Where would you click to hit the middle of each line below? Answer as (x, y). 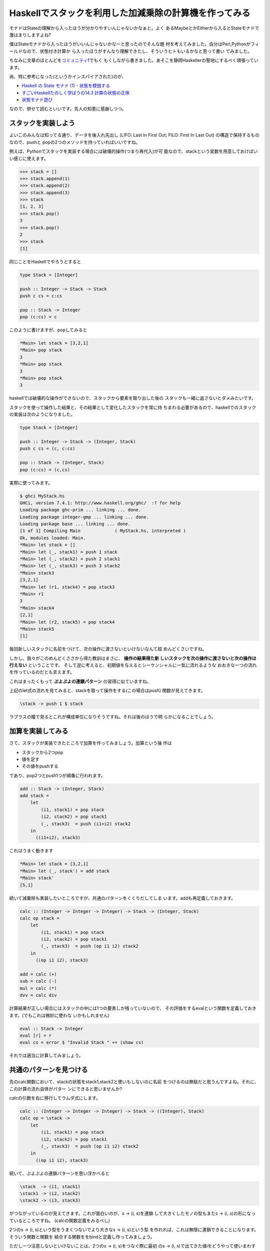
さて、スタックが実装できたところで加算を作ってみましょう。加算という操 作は (90, 743)
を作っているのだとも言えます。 (42, 672)
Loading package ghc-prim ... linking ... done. (80, 510)
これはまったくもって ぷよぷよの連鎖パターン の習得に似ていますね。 (80, 681)
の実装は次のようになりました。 (42, 414)
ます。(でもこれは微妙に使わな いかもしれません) (59, 1015)
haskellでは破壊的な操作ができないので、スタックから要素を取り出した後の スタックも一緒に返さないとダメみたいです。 (132, 398)
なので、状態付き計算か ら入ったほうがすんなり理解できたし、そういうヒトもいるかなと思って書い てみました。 (137, 51)
